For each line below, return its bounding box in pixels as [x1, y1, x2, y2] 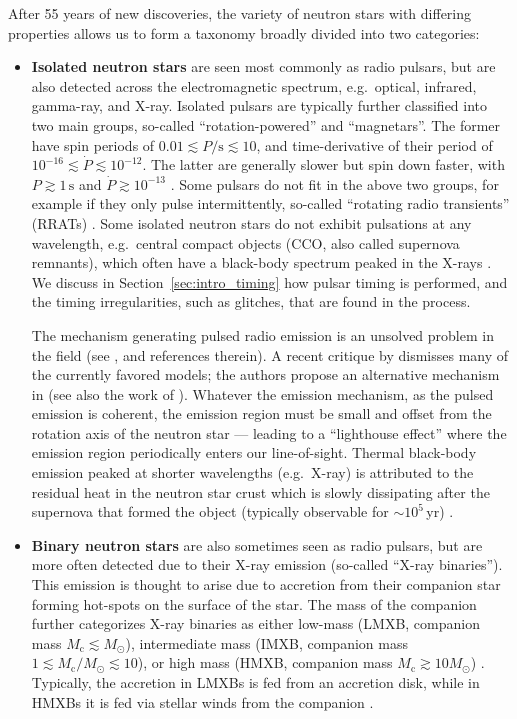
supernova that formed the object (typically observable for [31, 501, 389, 522]
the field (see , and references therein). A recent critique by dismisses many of [31, 344, 509, 365]
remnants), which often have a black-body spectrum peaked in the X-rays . [31, 252, 492, 273]
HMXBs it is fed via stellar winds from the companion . [31, 691, 374, 712]
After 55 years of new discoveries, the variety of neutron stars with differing [8, 3, 472, 23]
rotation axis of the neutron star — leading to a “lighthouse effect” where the [31, 422, 507, 443]
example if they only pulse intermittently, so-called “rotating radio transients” [31, 193, 510, 214]
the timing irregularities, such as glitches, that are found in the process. [31, 291, 471, 312]
